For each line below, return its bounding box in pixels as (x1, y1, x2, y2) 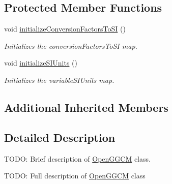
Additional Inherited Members (4, 99, 168, 115)
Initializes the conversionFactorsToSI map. (4, 40, 137, 51)
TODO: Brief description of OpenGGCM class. (4, 153, 151, 164)
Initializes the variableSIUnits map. (4, 74, 114, 85)
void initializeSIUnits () (4, 57, 78, 68)
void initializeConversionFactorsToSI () (4, 23, 126, 34)
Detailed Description (4, 129, 116, 145)
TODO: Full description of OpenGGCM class (4, 170, 146, 181)
